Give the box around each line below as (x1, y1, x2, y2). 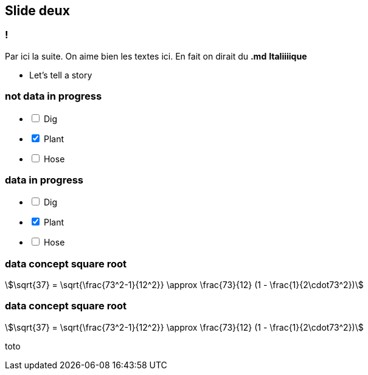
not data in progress (5, 90, 102, 103)
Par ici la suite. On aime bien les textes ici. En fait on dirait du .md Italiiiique (5, 50, 307, 61)
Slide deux (5, 3, 70, 18)
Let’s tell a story (29, 69, 92, 80)
